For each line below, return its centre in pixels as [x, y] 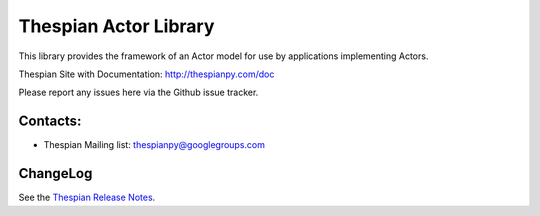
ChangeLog [55, 173]
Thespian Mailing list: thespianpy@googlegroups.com [154, 145]
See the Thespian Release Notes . [87, 197]
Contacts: [50, 121]
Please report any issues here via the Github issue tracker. [138, 92]
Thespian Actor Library [116, 26]
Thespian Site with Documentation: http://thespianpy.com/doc [146, 74]
